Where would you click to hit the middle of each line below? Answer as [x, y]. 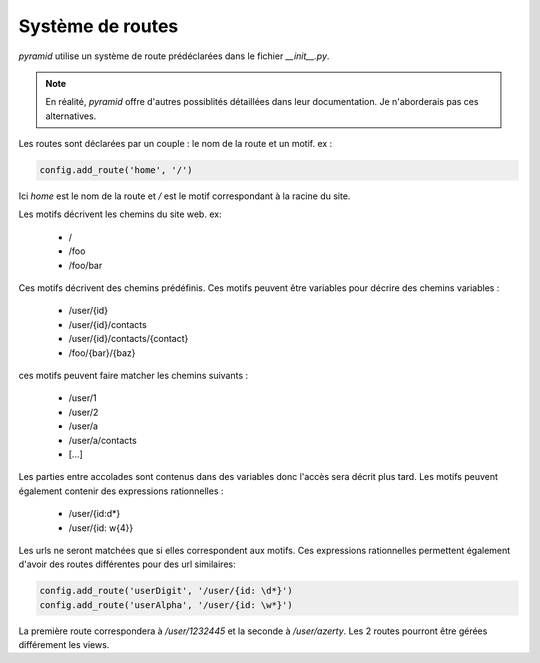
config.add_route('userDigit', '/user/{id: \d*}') [166, 591]
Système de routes [98, 26]
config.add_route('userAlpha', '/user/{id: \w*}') [166, 604]
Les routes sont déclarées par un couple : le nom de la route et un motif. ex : [175, 144]
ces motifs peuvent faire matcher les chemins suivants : [133, 375]
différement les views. [64, 645]
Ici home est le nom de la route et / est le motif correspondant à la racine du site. [184, 196]
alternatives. [71, 116]
